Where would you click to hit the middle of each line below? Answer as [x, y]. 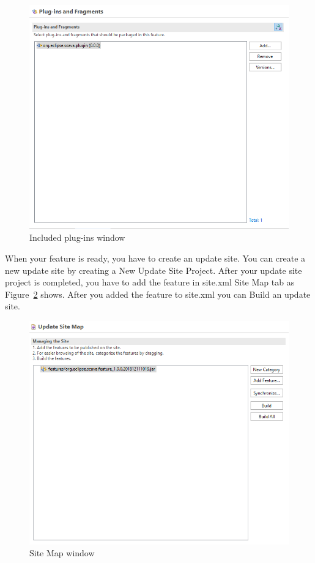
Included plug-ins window [77, 237]
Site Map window [62, 553]
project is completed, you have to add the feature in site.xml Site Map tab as [150, 282]
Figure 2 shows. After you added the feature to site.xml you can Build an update [158, 294]
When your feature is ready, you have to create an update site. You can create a [155, 258]
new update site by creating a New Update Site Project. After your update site [154, 270]
